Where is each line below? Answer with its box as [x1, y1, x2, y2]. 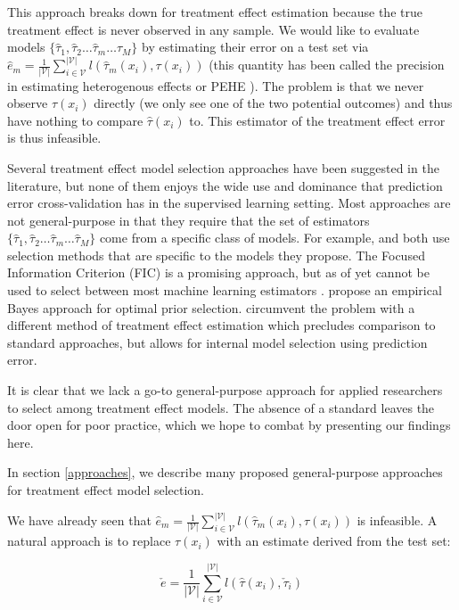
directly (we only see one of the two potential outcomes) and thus [94, 94, 453, 112]
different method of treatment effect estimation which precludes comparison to [7, 316, 436, 334]
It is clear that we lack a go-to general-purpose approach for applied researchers [7, 381, 443, 400]
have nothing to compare [7, 111, 143, 129]
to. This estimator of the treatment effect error [189, 111, 446, 129]
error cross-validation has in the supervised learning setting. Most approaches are [7, 194, 451, 212]
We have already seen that [7, 511, 152, 530]
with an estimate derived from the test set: [217, 532, 451, 550]
